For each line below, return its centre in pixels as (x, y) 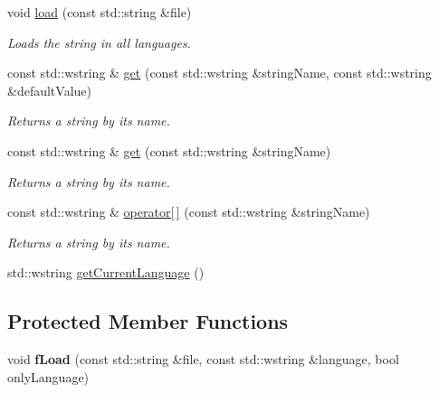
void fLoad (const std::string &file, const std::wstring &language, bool (203, 359)
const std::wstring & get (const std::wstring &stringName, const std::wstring (219, 73)
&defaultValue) (49, 90)
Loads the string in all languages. (99, 42)
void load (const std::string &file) (100, 12)
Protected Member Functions (148, 321)
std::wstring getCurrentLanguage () (106, 272)
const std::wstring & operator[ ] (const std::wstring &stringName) (189, 212)
